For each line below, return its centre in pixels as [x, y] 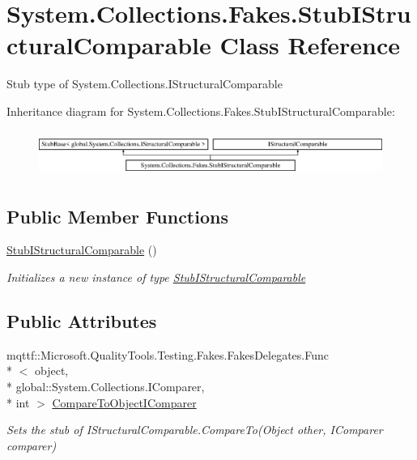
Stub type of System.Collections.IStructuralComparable [145, 84]
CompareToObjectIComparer [124, 402]
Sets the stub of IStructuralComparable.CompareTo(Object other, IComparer [195, 430]
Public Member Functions [117, 216]
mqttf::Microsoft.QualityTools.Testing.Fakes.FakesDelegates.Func [168, 354]
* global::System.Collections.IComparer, [106, 386]
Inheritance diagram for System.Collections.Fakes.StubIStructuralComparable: [201, 111]
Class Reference [310, 45]
